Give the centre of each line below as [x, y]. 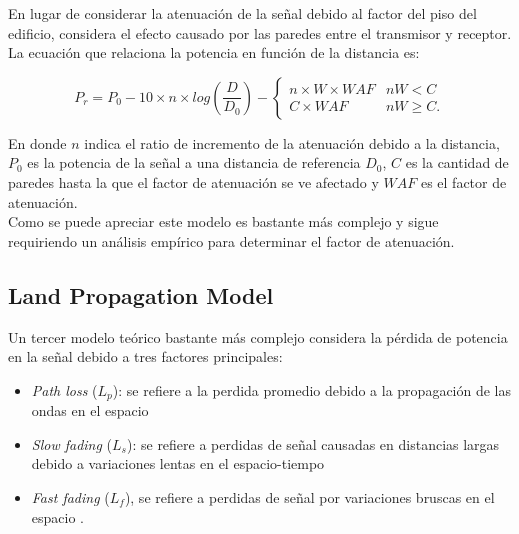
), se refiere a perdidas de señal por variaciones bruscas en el [309, 496]
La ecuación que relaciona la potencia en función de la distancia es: [214, 52]
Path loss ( [64, 389]
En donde [37, 142]
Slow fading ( [72, 443]
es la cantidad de [457, 162]
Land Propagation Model [141, 294]
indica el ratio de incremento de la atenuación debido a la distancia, [292, 142]
